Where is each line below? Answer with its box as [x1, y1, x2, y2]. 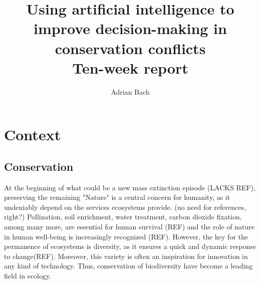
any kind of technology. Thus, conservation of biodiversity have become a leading [4, 260, 253, 271]
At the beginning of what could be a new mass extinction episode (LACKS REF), [4, 182, 255, 192]
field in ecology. [4, 270, 52, 281]
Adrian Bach [111, 86, 150, 97]
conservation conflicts [55, 38, 206, 58]
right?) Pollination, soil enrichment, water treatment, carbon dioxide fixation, [4, 211, 242, 222]
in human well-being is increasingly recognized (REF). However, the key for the [4, 231, 248, 241]
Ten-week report [72, 57, 188, 78]
